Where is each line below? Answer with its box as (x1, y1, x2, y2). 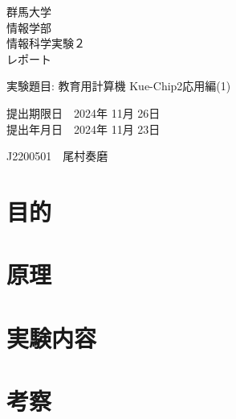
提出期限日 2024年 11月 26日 (6, 104, 161, 121)
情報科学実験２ (6, 35, 85, 52)
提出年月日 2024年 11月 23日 (6, 120, 161, 137)
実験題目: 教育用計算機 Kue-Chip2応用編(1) (6, 77, 231, 94)
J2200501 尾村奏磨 (6, 147, 108, 164)
